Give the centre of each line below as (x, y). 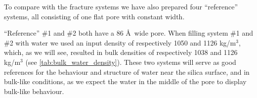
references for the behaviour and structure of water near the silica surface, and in (127, 72)
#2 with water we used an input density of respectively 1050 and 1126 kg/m (120, 42)
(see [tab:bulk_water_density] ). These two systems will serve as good (131, 62)
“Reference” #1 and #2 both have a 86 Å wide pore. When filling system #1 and (128, 33)
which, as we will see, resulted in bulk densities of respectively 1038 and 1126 (121, 52)
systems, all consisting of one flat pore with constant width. (94, 16)
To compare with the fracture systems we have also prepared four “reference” (121, 6)
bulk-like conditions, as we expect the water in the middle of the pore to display (125, 81)
